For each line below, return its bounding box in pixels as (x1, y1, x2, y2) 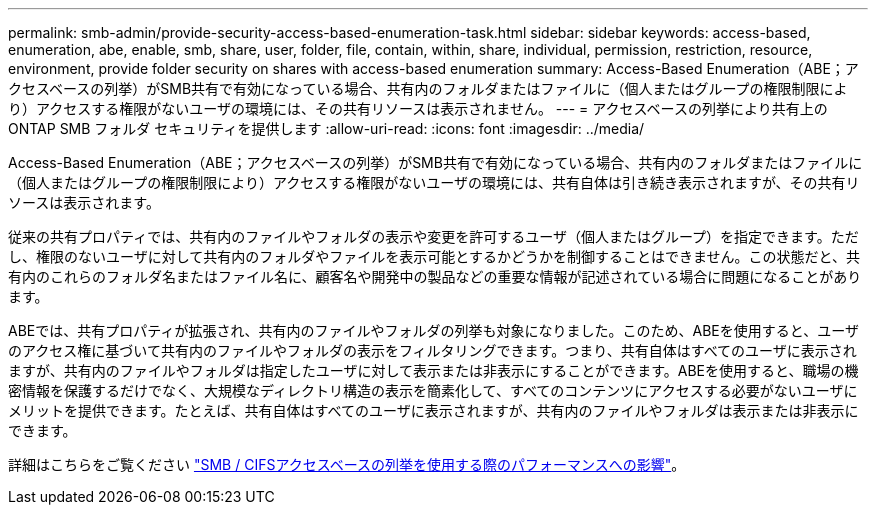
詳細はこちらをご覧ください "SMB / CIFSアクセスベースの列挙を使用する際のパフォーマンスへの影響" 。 (8, 456, 686, 473)
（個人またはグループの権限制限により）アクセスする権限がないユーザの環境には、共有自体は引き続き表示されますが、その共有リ (8, 174, 860, 191)
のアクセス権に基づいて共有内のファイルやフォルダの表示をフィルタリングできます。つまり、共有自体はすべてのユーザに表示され (8, 342, 857, 359)
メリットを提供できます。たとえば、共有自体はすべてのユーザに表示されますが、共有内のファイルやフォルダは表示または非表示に (8, 402, 859, 419)
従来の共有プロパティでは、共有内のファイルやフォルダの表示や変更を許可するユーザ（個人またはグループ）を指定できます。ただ (8, 228, 859, 245)
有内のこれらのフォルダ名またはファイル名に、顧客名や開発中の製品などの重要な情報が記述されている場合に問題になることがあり (8, 268, 862, 285)
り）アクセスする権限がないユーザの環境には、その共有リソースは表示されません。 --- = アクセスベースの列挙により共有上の (8, 100, 828, 117)
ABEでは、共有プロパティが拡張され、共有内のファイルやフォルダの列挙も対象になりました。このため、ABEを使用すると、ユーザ (8, 322, 859, 339)
